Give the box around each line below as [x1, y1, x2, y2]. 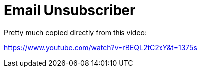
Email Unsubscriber [4, 2, 136, 19]
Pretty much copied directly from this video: [4, 28, 147, 36]
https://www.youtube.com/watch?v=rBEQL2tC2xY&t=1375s [4, 43, 197, 52]
